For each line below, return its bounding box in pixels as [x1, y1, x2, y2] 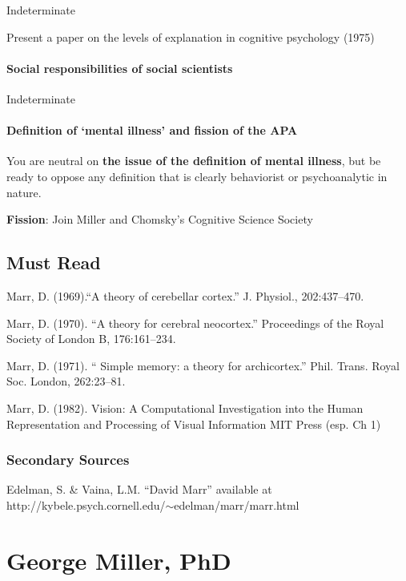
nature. [6, 184, 42, 200]
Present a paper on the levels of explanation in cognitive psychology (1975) [6, 28, 375, 45]
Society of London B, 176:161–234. [6, 330, 176, 347]
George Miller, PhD [6, 543, 231, 576]
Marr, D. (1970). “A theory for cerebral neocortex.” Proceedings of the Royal [6, 314, 384, 331]
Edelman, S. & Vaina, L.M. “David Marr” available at [6, 481, 272, 498]
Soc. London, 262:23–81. [6, 373, 126, 389]
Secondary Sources [6, 450, 130, 470]
